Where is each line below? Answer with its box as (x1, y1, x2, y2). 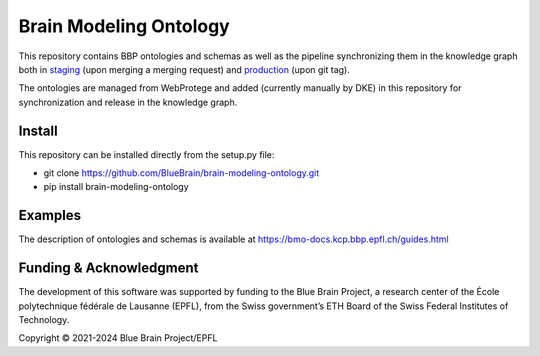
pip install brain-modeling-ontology (43, 181, 189, 193)
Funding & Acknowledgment (18, 260, 199, 277)
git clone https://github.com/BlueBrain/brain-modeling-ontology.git (43, 167, 320, 179)
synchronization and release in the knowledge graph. (18, 96, 238, 108)
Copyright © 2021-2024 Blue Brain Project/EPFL (18, 332, 218, 344)
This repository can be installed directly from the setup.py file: (18, 148, 275, 160)
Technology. (18, 314, 70, 325)
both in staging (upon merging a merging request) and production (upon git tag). (18, 63, 350, 75)
